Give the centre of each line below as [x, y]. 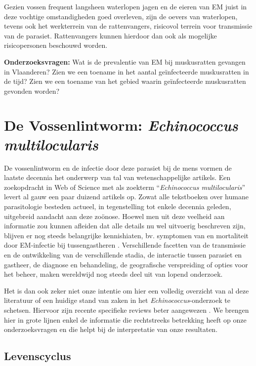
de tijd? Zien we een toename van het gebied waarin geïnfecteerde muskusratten [125, 81]
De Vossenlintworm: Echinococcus [121, 125]
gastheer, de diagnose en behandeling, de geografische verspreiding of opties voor [126, 264]
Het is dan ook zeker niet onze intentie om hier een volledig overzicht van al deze [127, 290]
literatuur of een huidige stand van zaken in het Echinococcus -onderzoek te [117, 300]
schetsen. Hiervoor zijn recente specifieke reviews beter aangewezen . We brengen [127, 310]
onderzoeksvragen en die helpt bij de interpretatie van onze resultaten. [111, 329]
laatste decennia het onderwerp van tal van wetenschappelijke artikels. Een [117, 177]
